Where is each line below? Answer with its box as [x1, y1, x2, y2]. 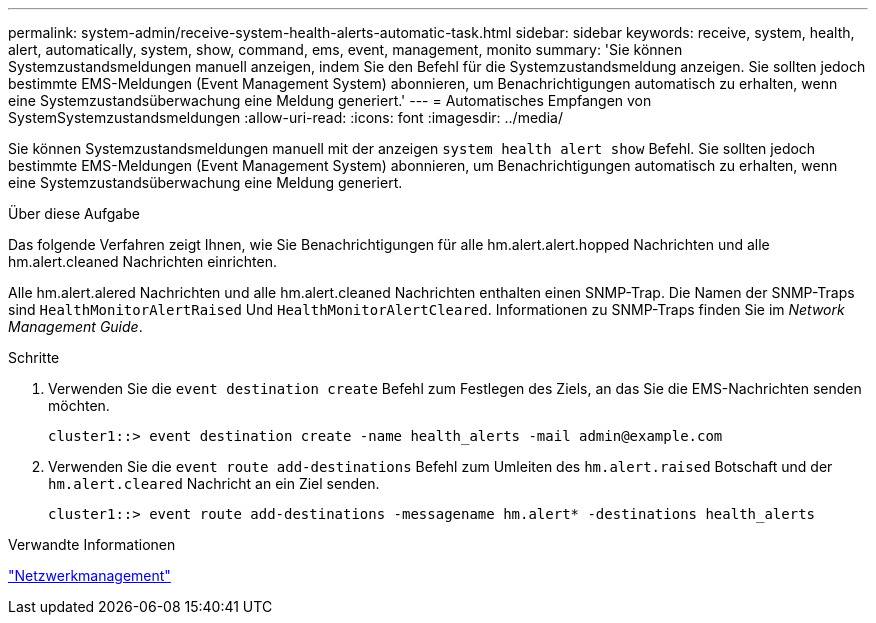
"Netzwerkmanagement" [8, 567, 171, 584]
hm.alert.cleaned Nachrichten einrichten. [8, 253, 277, 270]
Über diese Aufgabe [8, 205, 140, 222]
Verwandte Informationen [8, 536, 176, 553]
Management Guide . [8, 318, 143, 335]
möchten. [48, 397, 110, 414]
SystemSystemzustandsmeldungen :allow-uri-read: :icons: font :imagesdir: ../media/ [8, 109, 563, 126]
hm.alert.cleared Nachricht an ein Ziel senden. [48, 475, 380, 492]
